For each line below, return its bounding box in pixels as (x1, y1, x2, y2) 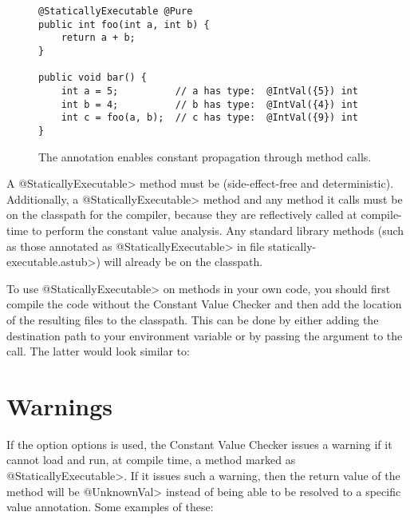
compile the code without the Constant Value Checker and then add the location (6, 296, 402, 312)
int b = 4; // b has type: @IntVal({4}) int (61, 98, 358, 110)
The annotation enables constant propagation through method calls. (38, 148, 372, 165)
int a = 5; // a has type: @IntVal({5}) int (61, 85, 358, 97)
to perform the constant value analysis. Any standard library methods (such (31, 221, 404, 238)
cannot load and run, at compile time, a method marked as (6, 451, 296, 468)
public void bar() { (38, 72, 148, 84)
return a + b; (61, 32, 136, 44)
